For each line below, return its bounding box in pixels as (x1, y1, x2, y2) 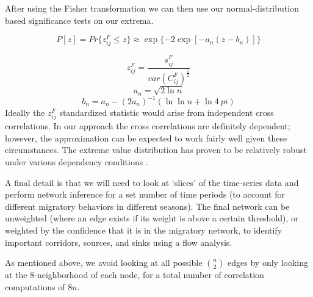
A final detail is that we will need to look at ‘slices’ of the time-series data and (5, 176, 299, 188)
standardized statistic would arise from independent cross (59, 106, 274, 118)
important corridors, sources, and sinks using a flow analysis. (5, 235, 232, 248)
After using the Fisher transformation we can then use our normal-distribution (5, 2, 299, 14)
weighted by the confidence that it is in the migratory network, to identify (5, 223, 282, 236)
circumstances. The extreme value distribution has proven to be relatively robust (5, 143, 307, 156)
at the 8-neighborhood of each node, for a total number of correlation (5, 268, 264, 281)
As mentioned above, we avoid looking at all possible (5, 256, 203, 269)
